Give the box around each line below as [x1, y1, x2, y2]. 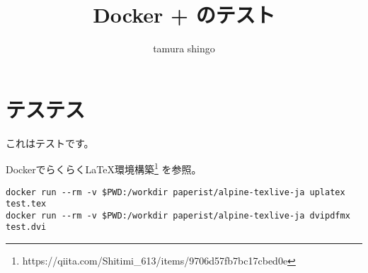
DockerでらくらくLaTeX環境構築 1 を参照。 [6, 160, 202, 176]
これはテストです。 [6, 135, 94, 150]
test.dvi [6, 222, 47, 233]
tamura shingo [153, 41, 215, 56]
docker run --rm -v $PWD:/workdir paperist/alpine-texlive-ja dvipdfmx [6, 210, 350, 221]
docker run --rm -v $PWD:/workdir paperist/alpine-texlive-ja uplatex [6, 187, 345, 197]
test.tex [6, 199, 47, 209]
